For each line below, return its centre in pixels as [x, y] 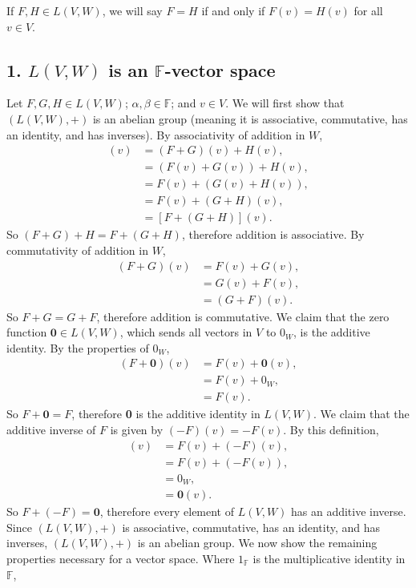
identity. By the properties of [78, 347]
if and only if [233, 10]
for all [368, 10]
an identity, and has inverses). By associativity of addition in [156, 134]
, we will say [132, 10]
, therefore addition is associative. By [273, 234]
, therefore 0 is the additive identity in [166, 414]
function [27, 332]
